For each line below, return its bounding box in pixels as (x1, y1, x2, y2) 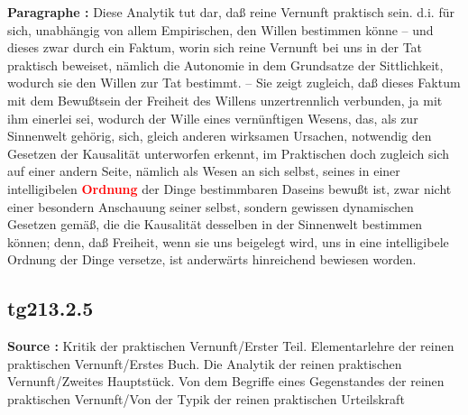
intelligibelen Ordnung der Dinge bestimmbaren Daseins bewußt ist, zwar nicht (7, 179, 452, 198)
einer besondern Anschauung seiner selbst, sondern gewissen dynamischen (7, 197, 414, 216)
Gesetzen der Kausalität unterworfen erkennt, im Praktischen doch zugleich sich (7, 143, 449, 162)
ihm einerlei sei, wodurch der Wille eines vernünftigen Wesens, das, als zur (7, 108, 418, 127)
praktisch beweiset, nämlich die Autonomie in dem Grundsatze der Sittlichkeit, (7, 55, 444, 74)
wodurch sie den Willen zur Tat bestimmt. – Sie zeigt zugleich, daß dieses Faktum (7, 73, 461, 92)
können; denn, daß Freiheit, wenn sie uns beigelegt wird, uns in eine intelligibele (7, 232, 449, 251)
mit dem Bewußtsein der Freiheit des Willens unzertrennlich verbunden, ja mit (7, 90, 443, 109)
